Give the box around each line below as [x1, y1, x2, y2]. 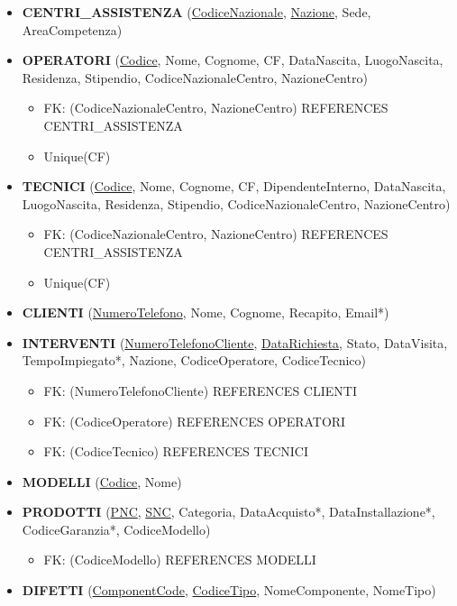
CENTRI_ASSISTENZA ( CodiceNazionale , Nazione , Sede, [22, 3, 371, 21]
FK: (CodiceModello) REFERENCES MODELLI [43, 550, 316, 569]
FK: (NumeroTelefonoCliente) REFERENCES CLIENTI [43, 381, 357, 399]
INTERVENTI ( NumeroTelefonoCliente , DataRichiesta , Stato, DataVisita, [22, 333, 448, 352]
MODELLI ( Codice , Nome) [22, 472, 182, 491]
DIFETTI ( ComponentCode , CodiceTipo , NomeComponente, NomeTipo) [22, 581, 436, 600]
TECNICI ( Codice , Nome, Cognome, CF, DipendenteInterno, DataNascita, [22, 177, 446, 196]
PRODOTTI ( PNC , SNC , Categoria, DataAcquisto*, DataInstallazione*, [22, 502, 435, 521]
